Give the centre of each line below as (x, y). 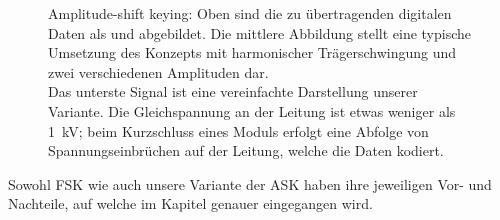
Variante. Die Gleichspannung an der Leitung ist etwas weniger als (252, 110)
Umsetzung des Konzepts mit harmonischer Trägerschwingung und (252, 52)
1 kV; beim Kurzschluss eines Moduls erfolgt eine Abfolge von (238, 130)
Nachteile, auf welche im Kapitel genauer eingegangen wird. (190, 203)
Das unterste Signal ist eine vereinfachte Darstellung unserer (233, 91)
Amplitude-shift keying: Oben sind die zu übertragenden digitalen (250, 13)
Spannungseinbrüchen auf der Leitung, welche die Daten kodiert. (246, 150)
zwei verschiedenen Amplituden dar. (158, 71)
